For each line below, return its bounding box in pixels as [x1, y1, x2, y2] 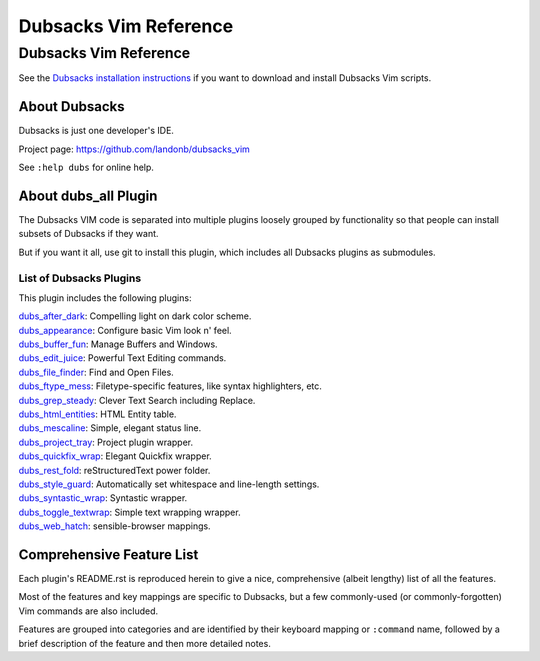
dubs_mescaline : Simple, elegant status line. [18, 422, 202, 434]
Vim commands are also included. [18, 605, 159, 617]
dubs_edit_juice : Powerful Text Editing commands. [18, 352, 227, 364]
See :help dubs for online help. [18, 161, 155, 174]
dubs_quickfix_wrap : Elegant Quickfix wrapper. [18, 450, 212, 462]
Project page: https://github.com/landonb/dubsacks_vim [18, 143, 250, 155]
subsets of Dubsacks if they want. [18, 228, 159, 240]
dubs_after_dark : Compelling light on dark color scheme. [18, 310, 252, 322]
